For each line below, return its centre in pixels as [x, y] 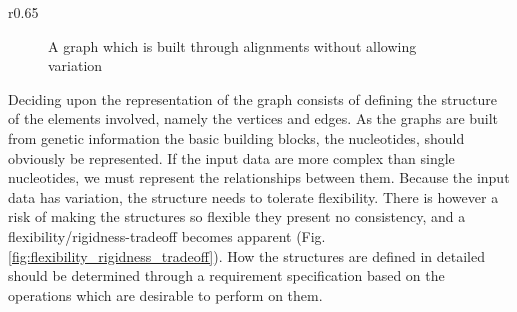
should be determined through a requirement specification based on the [226, 275]
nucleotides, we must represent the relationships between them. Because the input [259, 177]
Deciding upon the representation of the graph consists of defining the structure [252, 98]
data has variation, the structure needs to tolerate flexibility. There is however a [253, 196]
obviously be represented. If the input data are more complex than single [231, 157]
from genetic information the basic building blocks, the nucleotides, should [236, 137]
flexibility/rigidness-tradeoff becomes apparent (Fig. [167, 235]
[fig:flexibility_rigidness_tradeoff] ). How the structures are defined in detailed [246, 255]
